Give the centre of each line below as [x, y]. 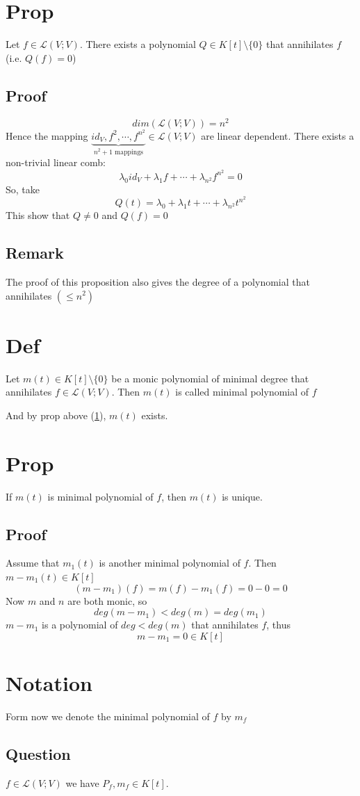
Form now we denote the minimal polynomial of [108, 716]
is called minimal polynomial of [242, 392]
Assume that [33, 563]
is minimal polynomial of [100, 496]
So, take [23, 189]
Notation [49, 682]
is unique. [242, 496]
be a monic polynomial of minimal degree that [210, 378]
